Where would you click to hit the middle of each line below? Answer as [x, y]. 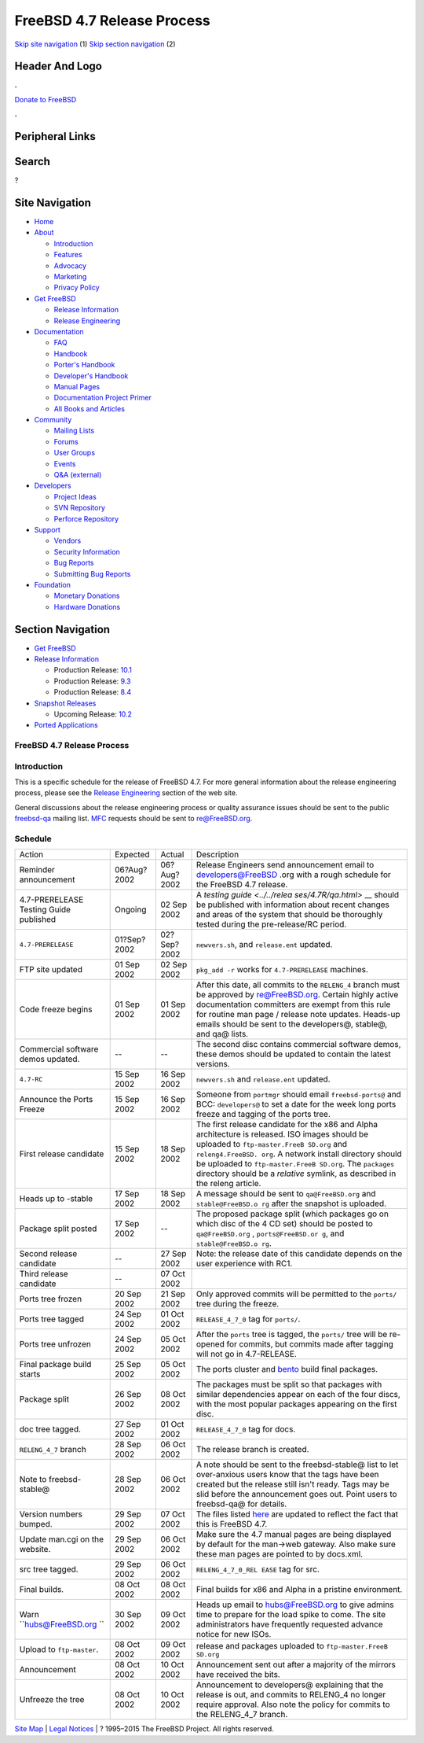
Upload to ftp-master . [59, 1649]
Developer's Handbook [91, 376]
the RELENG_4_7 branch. [242, 1715]
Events [65, 463]
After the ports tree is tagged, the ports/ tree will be [292, 1335]
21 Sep [173, 1294]
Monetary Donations [87, 596]
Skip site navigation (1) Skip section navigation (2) [95, 44]
